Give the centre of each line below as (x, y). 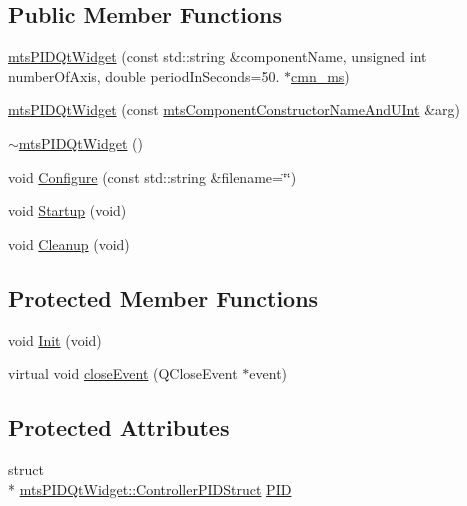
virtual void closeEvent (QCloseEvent (123, 373)
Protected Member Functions (163, 297)
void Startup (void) (67, 210)
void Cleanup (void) (69, 243)
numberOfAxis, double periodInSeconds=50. (144, 75)
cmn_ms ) (320, 75)
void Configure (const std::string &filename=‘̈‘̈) (152, 176)
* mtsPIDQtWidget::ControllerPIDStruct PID (150, 488)
